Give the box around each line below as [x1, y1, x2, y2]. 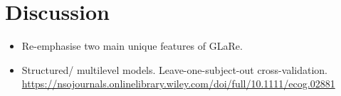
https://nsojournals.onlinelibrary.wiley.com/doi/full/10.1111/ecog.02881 [21, 76, 335, 91]
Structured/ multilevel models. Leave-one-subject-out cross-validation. [21, 62, 327, 77]
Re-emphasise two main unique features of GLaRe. [21, 38, 243, 53]
